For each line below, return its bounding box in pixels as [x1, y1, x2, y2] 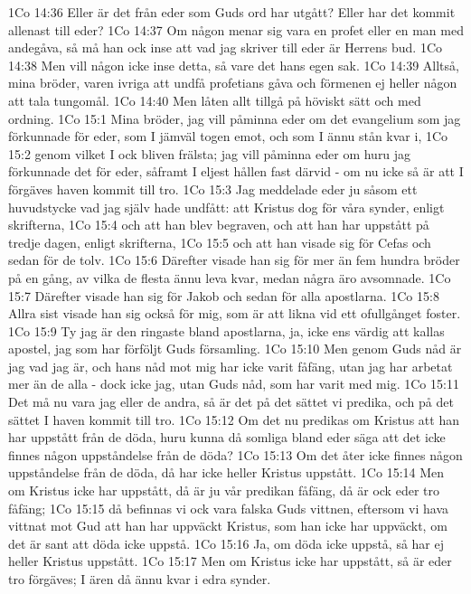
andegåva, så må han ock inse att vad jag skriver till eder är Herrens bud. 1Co [8, 38, 443, 57]
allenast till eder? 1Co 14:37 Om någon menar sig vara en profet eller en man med [8, 20, 464, 39]
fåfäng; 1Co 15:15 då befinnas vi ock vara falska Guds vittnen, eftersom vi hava [8, 498, 449, 517]
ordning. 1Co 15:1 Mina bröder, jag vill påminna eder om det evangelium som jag [8, 108, 461, 127]
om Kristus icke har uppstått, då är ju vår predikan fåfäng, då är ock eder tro [8, 481, 439, 500]
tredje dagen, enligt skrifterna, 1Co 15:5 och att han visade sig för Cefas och [8, 232, 431, 251]
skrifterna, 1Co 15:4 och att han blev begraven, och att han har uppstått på [8, 215, 429, 234]
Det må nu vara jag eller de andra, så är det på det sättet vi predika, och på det [8, 392, 454, 411]
